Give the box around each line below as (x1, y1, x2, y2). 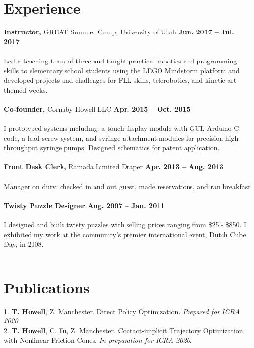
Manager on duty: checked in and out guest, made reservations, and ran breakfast (4, 181, 251, 191)
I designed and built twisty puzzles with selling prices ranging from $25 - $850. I (4, 220, 247, 229)
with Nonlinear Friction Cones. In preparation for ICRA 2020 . (4, 335, 192, 345)
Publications (4, 277, 90, 297)
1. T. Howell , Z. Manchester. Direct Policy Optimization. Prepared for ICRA (4, 306, 240, 316)
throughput (4, 142, 38, 153)
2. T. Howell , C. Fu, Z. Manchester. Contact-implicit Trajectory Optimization (4, 325, 243, 335)
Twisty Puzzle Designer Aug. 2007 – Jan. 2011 (4, 200, 165, 210)
